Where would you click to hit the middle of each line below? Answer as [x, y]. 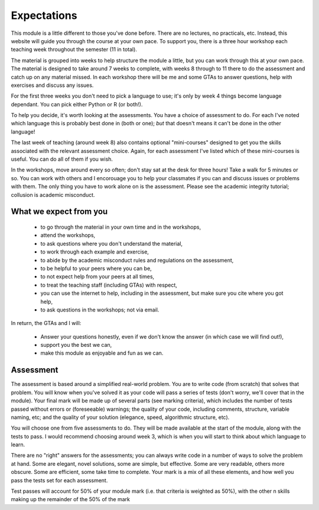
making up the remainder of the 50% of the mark [70, 499]
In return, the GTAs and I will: [46, 323]
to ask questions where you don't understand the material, [112, 243]
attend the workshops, [68, 235]
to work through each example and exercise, [95, 252]
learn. [18, 445]
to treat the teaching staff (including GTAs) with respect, [109, 285]
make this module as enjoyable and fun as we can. [102, 353]
